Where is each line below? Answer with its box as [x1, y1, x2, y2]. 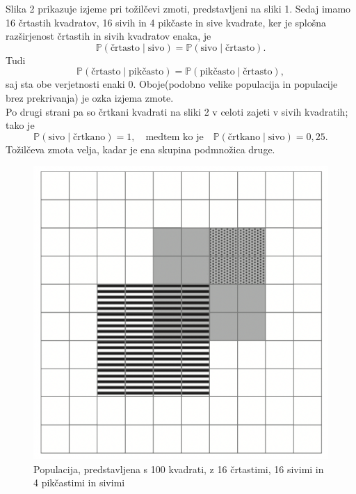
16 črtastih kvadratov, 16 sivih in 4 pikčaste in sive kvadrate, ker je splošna [6, 15, 327, 29]
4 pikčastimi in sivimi [33, 475, 125, 490]
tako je [6, 118, 35, 132]
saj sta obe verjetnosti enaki [6, 77, 125, 91]
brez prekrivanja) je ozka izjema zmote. [6, 90, 174, 105]
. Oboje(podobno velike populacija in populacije [133, 77, 338, 91]
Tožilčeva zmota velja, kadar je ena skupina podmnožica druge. [6, 141, 275, 156]
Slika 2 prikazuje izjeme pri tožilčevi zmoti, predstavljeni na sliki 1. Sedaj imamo [6, 1, 351, 15]
